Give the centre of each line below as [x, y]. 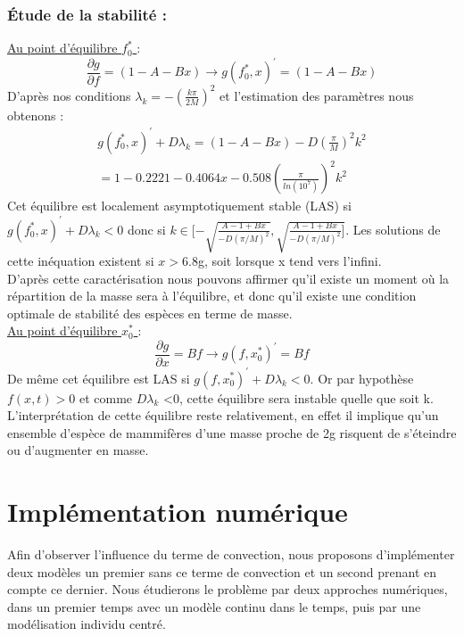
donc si [146, 229]
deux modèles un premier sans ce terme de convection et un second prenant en [222, 571]
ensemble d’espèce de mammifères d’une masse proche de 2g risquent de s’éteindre [232, 432]
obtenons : [36, 115]
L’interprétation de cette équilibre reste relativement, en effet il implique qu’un [223, 415]
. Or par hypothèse [362, 378]
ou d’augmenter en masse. [78, 450]
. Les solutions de [393, 229]
